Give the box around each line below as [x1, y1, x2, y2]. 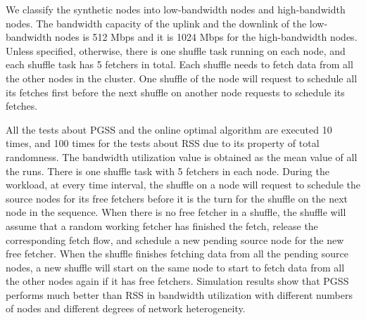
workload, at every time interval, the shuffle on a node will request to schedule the [6, 177, 360, 192]
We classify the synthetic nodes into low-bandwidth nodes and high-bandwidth [6, 2, 346, 16]
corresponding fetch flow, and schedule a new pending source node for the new [6, 232, 344, 247]
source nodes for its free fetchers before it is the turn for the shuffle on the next [6, 191, 348, 205]
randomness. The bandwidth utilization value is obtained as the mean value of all [6, 149, 358, 164]
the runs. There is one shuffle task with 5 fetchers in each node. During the [6, 163, 329, 178]
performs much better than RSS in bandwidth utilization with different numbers [6, 287, 353, 302]
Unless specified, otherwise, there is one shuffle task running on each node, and [6, 43, 346, 58]
